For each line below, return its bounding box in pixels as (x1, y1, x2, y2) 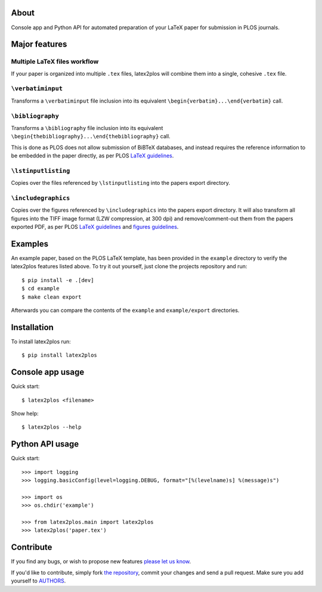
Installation (11, 322, 54, 332)
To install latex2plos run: (11, 337, 71, 345)
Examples (11, 239, 49, 249)
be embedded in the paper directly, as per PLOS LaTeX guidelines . (11, 152, 174, 159)
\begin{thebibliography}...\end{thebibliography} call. (11, 133, 171, 140)
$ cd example (21, 285, 60, 292)
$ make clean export (21, 293, 82, 300)
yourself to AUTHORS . (11, 577, 66, 584)
